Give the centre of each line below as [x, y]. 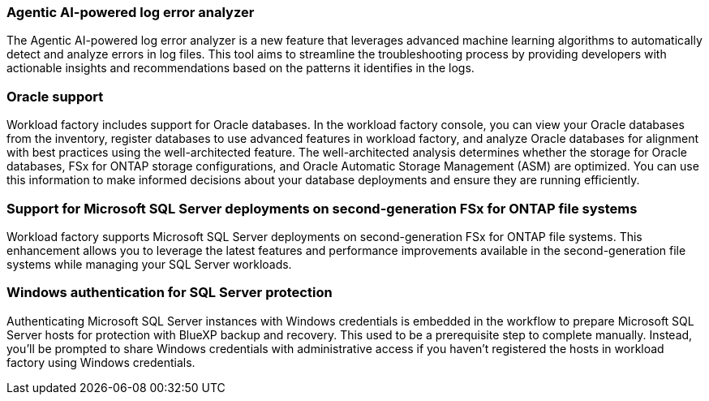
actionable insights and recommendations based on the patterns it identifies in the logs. [241, 68]
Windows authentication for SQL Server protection [170, 293]
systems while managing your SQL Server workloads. [149, 264]
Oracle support [55, 96]
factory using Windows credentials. [101, 362]
